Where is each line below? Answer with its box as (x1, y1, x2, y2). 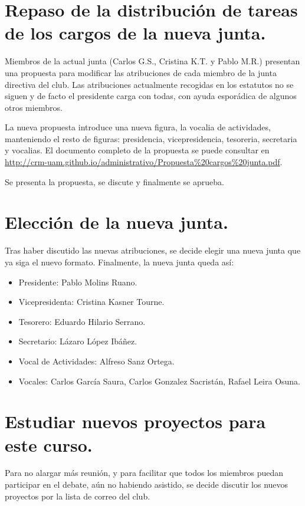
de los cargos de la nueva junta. (5, 21, 266, 45)
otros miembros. (5, 101, 63, 113)
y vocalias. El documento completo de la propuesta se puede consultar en (5, 144, 270, 156)
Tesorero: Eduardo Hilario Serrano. (18, 315, 146, 327)
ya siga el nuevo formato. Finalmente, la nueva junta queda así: (5, 255, 234, 268)
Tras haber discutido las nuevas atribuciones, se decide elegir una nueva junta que (5, 244, 301, 257)
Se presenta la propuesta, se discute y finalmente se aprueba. (5, 175, 224, 188)
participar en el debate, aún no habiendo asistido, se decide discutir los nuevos (5, 478, 288, 491)
